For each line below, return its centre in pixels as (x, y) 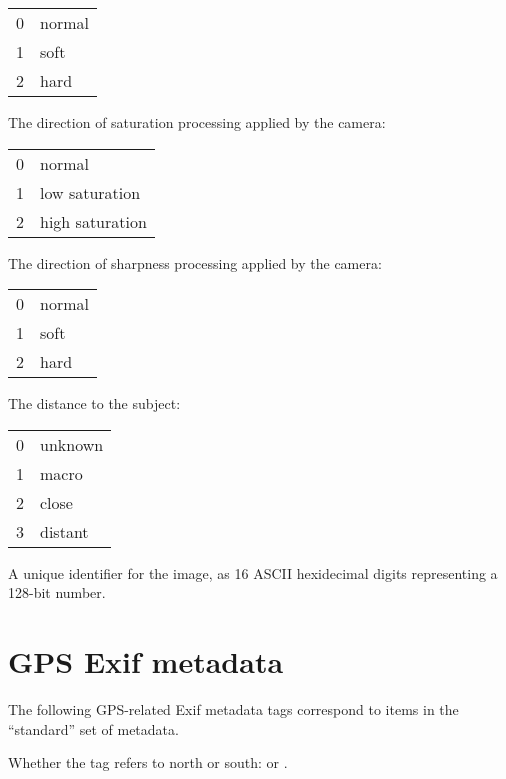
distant (64, 531)
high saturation (93, 221)
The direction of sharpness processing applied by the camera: (195, 262)
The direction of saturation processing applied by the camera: (197, 122)
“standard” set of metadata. (93, 728)
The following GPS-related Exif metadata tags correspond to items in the (233, 709)
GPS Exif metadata (146, 661)
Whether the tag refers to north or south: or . (148, 762)
